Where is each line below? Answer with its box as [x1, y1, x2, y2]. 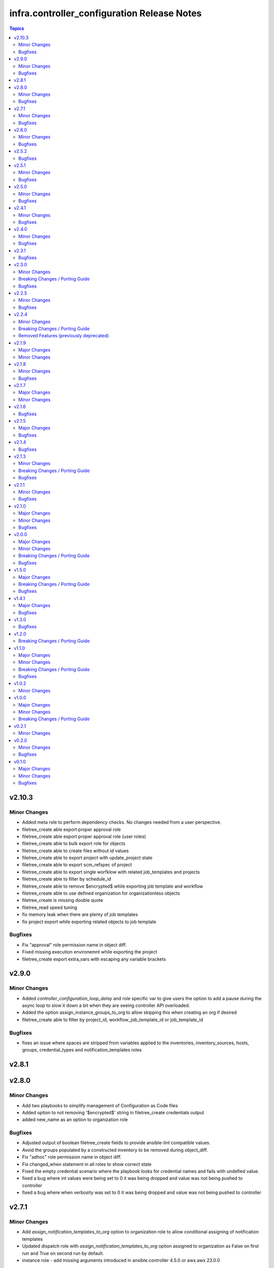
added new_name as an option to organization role [22, 1116, 128, 1123]
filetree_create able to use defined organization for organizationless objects [22, 890, 180, 896]
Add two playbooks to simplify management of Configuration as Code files [22, 1102, 178, 1108]
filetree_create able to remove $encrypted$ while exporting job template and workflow [22, 883, 203, 889]
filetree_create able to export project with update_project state [22, 855, 153, 861]
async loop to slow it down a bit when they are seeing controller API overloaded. [22, 1002, 190, 1009]
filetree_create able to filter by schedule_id [22, 876, 112, 882]
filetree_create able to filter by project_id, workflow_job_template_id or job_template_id [22, 1016, 203, 1023]
